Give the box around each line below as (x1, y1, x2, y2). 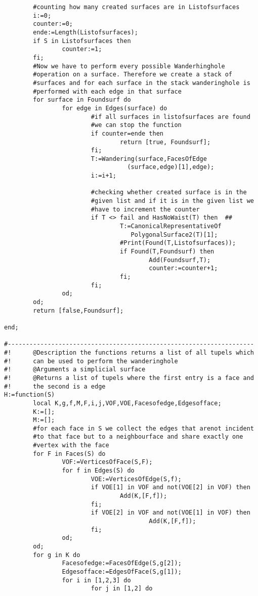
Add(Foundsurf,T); (149, 256, 211, 264)
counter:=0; (33, 20, 73, 28)
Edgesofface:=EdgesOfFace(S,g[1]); (62, 568, 182, 575)
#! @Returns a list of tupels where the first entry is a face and (4, 374, 254, 381)
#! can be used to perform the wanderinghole (4, 357, 178, 365)
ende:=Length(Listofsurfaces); (33, 28, 138, 36)
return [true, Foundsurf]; (120, 138, 211, 146)
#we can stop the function (91, 121, 182, 129)
